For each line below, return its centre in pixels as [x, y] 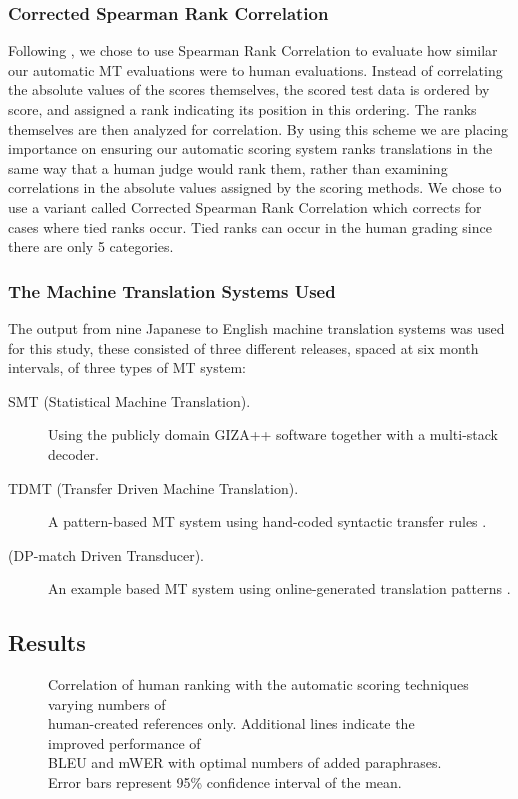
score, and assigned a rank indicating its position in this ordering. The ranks [242, 109]
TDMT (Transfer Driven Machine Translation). [153, 487]
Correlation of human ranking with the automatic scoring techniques [258, 684]
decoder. [73, 453]
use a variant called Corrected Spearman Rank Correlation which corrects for [245, 206]
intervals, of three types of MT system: [127, 367]
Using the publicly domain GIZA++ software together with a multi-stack [273, 434]
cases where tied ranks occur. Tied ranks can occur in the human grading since [250, 226]
